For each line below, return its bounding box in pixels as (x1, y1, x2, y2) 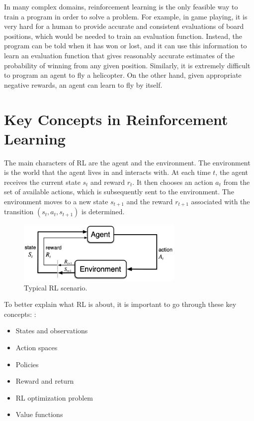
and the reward (126, 196, 173, 207)
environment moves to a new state (4, 196, 108, 207)
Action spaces (15, 342, 58, 352)
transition (4, 206, 34, 217)
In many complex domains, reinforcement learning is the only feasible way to (4, 1, 238, 11)
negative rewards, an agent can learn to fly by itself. (4, 79, 163, 90)
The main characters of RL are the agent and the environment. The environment (4, 157, 251, 167)
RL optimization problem (15, 392, 93, 403)
